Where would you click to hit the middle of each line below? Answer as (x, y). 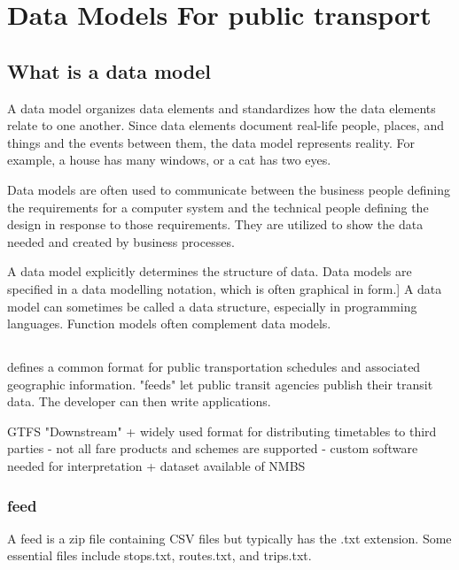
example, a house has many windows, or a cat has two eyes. (169, 160)
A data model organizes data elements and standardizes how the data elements (222, 108)
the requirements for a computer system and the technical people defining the (218, 207)
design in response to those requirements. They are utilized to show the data (215, 224)
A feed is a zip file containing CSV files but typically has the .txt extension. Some (229, 538)
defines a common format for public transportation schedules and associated (214, 367)
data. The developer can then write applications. (139, 401)
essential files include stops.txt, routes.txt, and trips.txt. (159, 555)
